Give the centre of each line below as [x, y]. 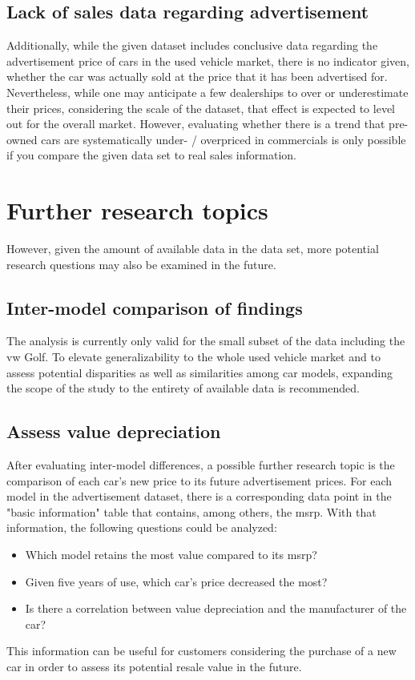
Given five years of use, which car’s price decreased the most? [176, 581]
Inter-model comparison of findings [155, 307]
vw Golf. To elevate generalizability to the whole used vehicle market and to [193, 357]
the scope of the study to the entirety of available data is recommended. [183, 388]
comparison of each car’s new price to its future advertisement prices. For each [199, 480]
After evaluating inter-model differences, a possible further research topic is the [201, 465]
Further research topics [137, 210]
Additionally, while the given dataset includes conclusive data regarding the [192, 45]
